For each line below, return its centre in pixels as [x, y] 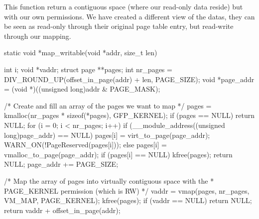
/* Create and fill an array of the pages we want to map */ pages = [108, 105]
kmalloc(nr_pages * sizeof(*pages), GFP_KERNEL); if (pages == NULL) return [129, 115]
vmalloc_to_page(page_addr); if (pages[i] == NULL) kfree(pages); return [118, 154]
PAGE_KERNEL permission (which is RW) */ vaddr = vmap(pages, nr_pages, [127, 190]
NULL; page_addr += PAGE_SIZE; [61, 164]
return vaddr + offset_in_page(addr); [62, 210]
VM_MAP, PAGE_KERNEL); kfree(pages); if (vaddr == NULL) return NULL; [128, 200]
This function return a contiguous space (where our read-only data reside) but [124, 6]
